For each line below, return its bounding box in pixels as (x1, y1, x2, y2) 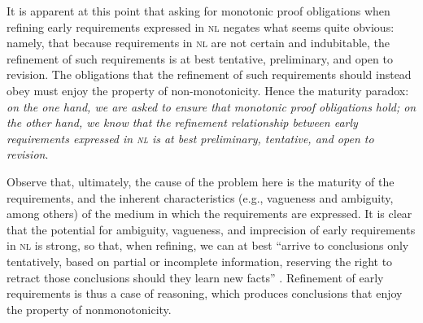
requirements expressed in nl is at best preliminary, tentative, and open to (7, 129, 374, 146)
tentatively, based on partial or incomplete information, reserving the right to (7, 252, 393, 269)
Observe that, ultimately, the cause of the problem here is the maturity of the (7, 172, 395, 190)
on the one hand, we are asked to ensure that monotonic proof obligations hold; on (7, 98, 416, 115)
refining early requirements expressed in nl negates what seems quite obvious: (7, 18, 395, 35)
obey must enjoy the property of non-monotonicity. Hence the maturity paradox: (7, 81, 409, 98)
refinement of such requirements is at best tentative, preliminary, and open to (7, 50, 393, 67)
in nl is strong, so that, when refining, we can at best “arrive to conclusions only (7, 237, 409, 254)
